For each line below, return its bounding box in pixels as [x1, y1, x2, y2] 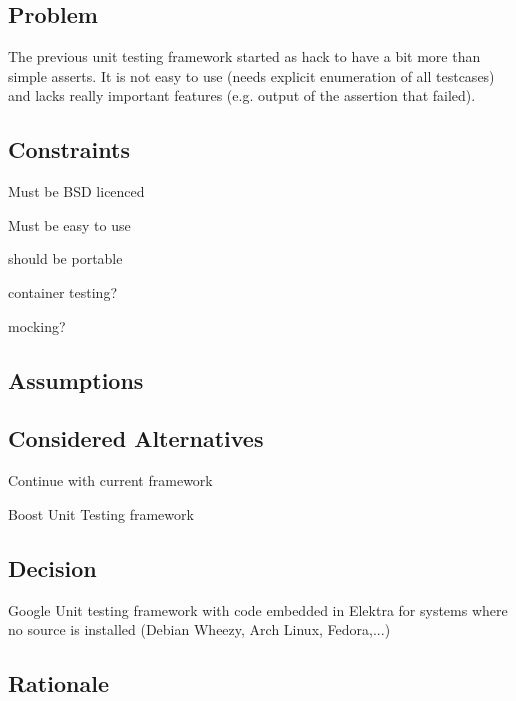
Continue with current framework [8, 470, 213, 491]
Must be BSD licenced [8, 181, 145, 202]
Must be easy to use [8, 214, 131, 235]
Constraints [8, 134, 130, 165]
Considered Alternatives [8, 423, 264, 454]
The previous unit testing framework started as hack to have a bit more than [8, 46, 481, 67]
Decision [8, 552, 97, 583]
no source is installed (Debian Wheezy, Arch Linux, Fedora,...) [8, 619, 391, 640]
